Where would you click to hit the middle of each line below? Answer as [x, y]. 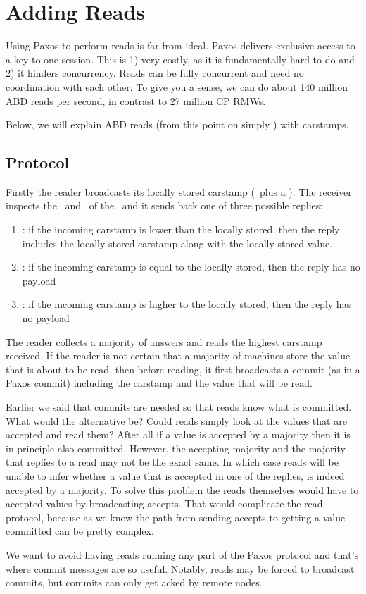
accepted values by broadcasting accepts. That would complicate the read [164, 503]
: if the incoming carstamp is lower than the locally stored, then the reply [181, 229]
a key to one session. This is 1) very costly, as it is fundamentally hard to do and [180, 59]
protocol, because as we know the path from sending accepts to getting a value [176, 517]
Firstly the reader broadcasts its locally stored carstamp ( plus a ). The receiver [179, 191]
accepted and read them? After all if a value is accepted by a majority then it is [178, 434]
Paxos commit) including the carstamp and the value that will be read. [159, 383]
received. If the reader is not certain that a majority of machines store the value [178, 355]
